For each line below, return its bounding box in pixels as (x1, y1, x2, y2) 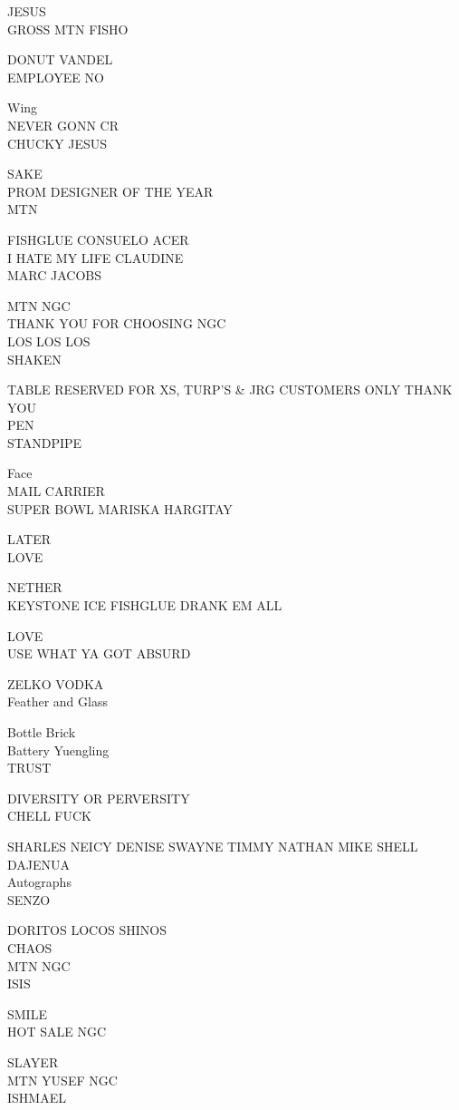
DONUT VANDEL (7, 50, 113, 69)
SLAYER (7, 1052, 59, 1071)
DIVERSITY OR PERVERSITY (7, 788, 190, 807)
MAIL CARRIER (7, 482, 105, 501)
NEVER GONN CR (7, 115, 119, 134)
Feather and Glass (7, 692, 108, 711)
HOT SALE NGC (7, 1022, 106, 1041)
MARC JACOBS (7, 266, 102, 285)
